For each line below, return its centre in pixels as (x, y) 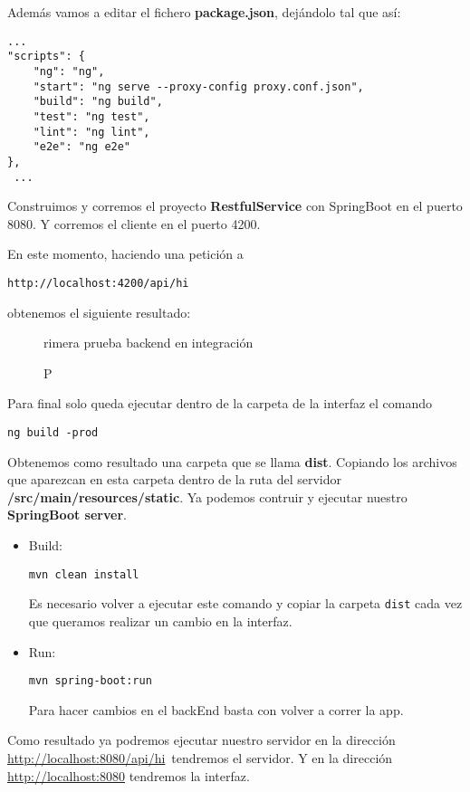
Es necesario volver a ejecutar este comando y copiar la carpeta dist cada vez (245, 603)
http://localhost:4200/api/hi (98, 283)
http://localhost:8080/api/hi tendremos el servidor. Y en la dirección (200, 757)
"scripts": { (46, 57)
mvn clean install (84, 574)
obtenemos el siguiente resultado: (99, 312)
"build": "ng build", (98, 102)
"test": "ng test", (91, 116)
